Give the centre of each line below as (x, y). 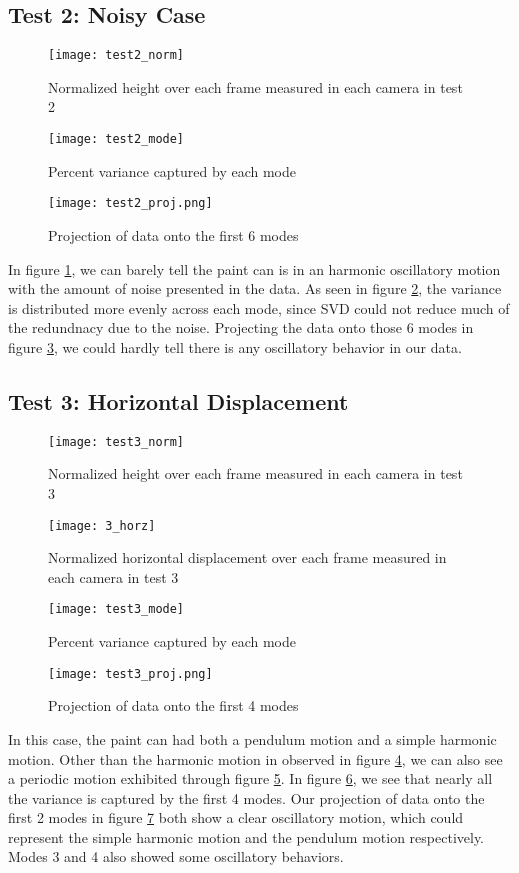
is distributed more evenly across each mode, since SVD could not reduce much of (259, 307)
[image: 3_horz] (102, 525)
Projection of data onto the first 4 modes (173, 705)
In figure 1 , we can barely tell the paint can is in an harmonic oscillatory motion (254, 268)
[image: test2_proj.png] (130, 203)
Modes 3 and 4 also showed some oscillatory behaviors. (176, 856)
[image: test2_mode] (116, 139)
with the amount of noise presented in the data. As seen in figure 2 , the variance (255, 288)
